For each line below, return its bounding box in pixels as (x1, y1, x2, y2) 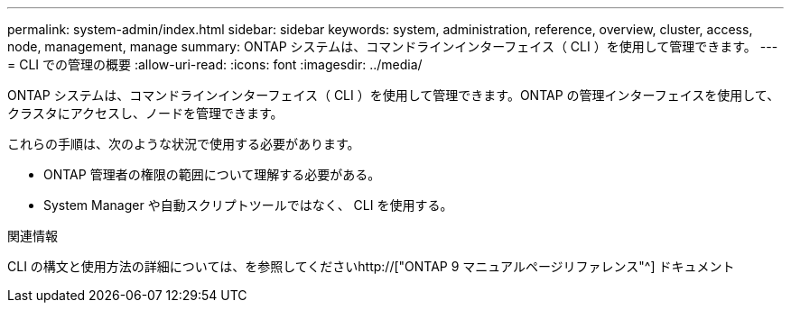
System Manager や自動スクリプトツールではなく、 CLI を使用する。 (43, 197, 453, 213)
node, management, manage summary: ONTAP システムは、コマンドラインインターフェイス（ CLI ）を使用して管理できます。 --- (7, 39, 778, 54)
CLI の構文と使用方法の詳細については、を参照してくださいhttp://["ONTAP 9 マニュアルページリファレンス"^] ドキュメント (7, 259, 735, 274)
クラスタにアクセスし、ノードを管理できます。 (7, 105, 284, 121)
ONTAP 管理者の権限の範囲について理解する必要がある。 (43, 167, 381, 182)
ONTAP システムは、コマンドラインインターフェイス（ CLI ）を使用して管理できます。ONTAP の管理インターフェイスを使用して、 (7, 87, 780, 103)
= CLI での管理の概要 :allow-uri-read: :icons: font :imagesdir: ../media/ (7, 57, 423, 72)
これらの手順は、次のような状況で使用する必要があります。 (7, 136, 360, 151)
